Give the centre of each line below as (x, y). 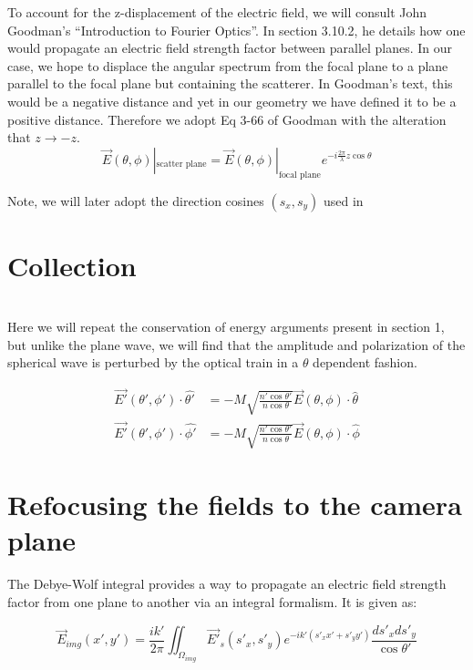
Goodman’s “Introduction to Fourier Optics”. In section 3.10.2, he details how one (236, 30)
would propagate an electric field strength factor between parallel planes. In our (230, 48)
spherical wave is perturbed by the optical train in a (153, 362)
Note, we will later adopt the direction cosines (136, 200)
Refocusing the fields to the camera (235, 505)
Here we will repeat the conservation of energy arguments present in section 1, (226, 327)
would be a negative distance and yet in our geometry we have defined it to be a (232, 101)
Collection (72, 265)
